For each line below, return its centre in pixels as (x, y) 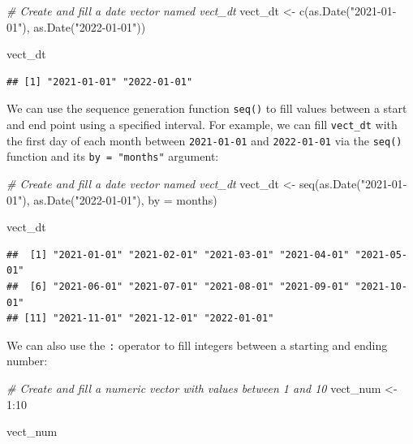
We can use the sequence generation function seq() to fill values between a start (207, 108)
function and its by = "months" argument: (113, 156)
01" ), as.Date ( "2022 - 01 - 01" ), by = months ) (112, 199)
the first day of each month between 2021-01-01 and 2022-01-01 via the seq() (204, 140)
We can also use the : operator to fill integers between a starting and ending (197, 345)
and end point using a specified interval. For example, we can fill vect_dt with (202, 125)
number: (27, 361)
